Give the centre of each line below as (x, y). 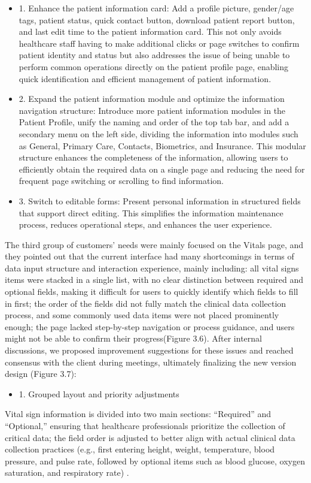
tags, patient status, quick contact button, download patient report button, (157, 19)
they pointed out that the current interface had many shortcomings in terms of (150, 256)
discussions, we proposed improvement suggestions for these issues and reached (149, 350)
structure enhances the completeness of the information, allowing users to (153, 157)
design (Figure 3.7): (41, 374)
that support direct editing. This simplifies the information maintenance (151, 212)
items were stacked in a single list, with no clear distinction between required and (154, 280)
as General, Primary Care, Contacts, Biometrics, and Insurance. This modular (162, 145)
